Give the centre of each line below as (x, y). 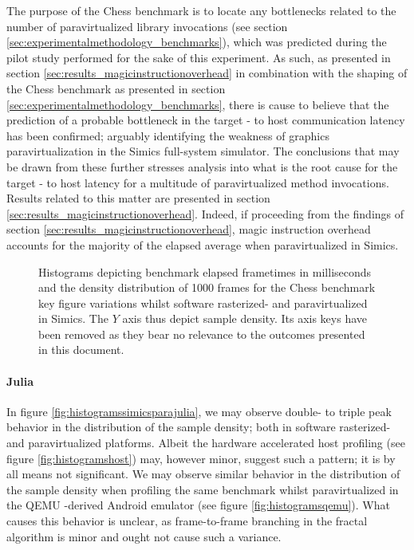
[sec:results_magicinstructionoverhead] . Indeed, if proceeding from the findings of (205, 213)
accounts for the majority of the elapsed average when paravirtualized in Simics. (203, 244)
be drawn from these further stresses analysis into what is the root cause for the (202, 166)
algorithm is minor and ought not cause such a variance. (144, 536)
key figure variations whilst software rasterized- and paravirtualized (203, 302)
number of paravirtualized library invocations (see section (147, 26)
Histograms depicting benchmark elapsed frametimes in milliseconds (205, 271)
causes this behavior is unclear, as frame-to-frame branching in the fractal (187, 521)
